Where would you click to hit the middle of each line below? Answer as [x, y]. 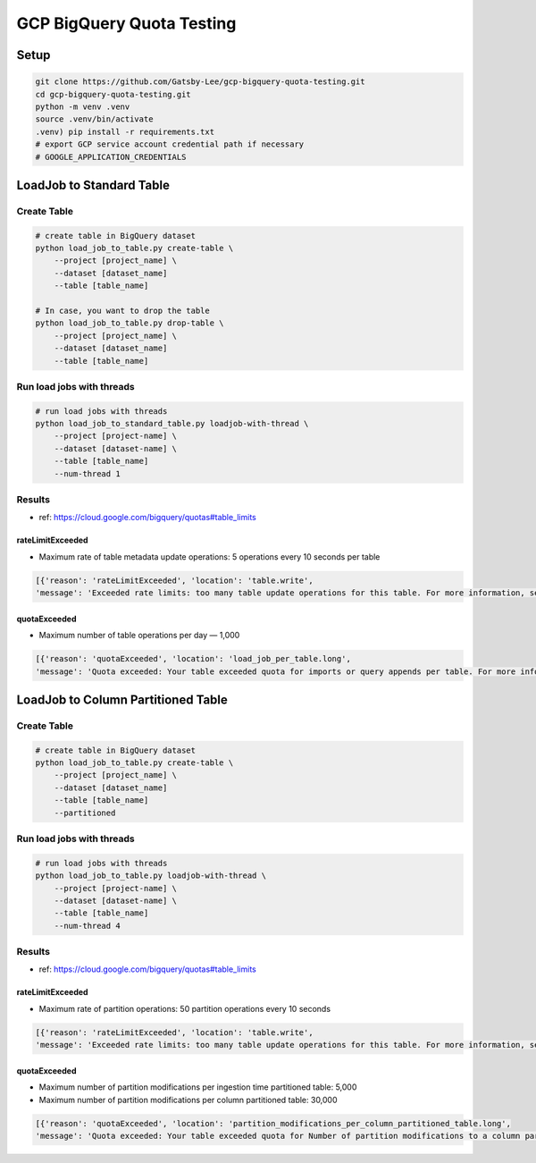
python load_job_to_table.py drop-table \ [130, 323]
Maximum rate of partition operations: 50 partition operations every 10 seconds [184, 1008]
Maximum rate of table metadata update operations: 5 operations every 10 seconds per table [209, 556]
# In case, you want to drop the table [122, 311]
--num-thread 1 [87, 473]
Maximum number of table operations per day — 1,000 [139, 636]
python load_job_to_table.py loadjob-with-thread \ [151, 876]
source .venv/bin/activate [94, 119]
